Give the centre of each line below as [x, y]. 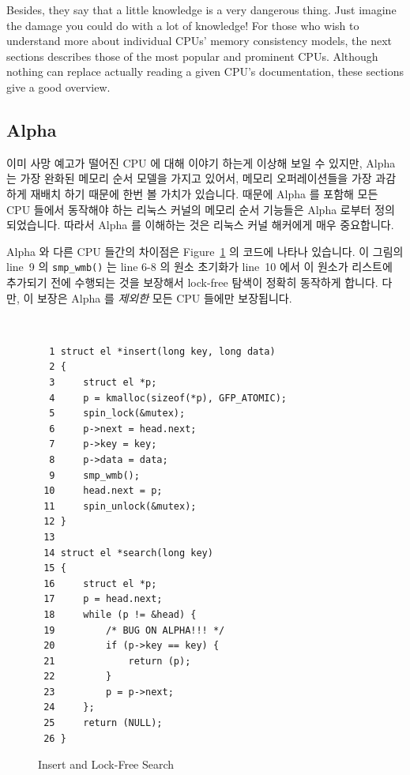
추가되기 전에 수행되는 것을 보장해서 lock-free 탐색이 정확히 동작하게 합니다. [192, 282]
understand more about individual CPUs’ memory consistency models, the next [199, 41]
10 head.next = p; [103, 491]
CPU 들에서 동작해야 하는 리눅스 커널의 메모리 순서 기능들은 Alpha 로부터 [189, 209]
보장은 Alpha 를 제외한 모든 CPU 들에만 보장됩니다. [164, 297]
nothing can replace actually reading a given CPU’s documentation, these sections [205, 71]
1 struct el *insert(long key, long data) [162, 351]
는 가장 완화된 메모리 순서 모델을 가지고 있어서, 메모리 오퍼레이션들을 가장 [189, 178]
